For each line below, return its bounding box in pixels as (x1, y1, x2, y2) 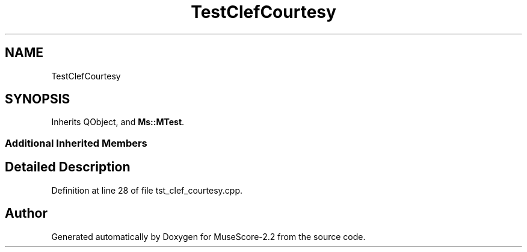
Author (5, 206, 48, 221)
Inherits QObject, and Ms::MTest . (51, 117, 185, 128)
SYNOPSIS (5, 91, 70, 107)
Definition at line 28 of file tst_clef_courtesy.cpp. (51, 185, 243, 195)
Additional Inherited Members (5, 137, 147, 149)
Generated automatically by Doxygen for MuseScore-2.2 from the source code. (51, 231, 366, 242)
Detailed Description (5, 159, 131, 175)
